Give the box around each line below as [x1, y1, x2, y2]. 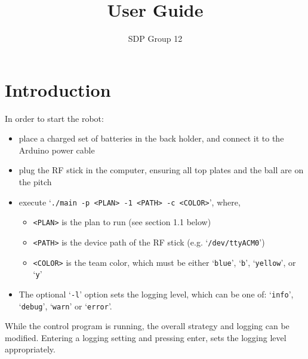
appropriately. [5, 343, 56, 355]
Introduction [5, 77, 111, 102]
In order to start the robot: [5, 112, 104, 124]
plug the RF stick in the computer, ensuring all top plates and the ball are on [19, 164, 304, 176]
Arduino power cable [19, 143, 95, 156]
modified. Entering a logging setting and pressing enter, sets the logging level [5, 331, 287, 343]
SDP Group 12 [128, 32, 183, 45]
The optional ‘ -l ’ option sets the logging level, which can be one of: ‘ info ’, [19, 287, 294, 300]
